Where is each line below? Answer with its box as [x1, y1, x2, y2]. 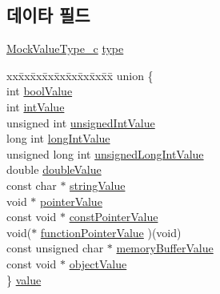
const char [6, 176, 57, 193]
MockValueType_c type [6, 40, 124, 57]
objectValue [69, 255, 127, 272]
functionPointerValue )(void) [40, 224, 182, 240]
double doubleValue [6, 161, 102, 178]
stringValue [70, 176, 126, 193]
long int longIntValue [6, 130, 110, 147]
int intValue [6, 98, 65, 115]
